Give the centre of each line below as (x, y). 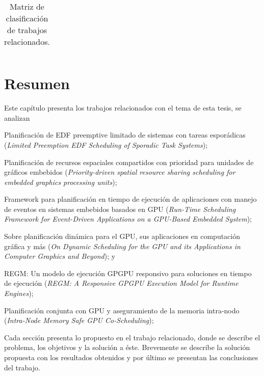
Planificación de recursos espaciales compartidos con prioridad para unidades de (129, 162)
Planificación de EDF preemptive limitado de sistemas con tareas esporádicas (125, 135)
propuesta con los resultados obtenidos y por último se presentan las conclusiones (131, 357)
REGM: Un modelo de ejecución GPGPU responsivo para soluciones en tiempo (128, 273)
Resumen (37, 83)
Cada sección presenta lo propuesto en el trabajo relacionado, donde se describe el (132, 337)
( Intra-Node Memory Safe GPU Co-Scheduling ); (79, 320)
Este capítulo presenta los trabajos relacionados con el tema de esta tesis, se (123, 108)
